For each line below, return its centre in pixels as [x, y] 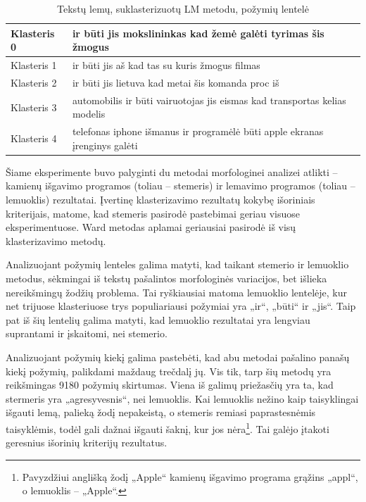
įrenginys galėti [105, 145]
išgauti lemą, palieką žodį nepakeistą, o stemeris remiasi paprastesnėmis [161, 412]
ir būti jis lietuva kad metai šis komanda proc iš [176, 82]
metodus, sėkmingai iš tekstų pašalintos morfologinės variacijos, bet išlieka [166, 278]
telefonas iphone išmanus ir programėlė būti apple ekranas [198, 131]
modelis [89, 114]
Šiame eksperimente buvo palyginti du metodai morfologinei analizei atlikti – [172, 171]
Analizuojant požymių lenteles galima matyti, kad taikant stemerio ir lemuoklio [177, 264]
